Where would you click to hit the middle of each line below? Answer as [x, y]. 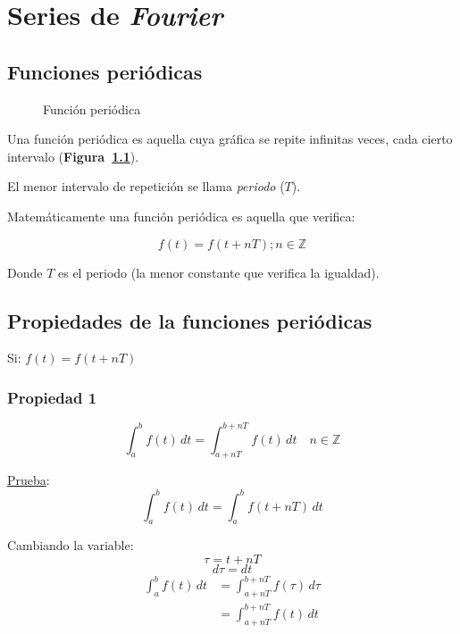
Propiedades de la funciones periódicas [190, 320]
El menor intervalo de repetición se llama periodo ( [146, 186]
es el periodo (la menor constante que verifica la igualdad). [219, 272]
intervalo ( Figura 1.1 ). [73, 156]
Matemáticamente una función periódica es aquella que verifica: [181, 216]
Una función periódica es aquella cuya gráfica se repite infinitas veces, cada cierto [230, 139]
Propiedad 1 [52, 397]
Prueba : [29, 480]
